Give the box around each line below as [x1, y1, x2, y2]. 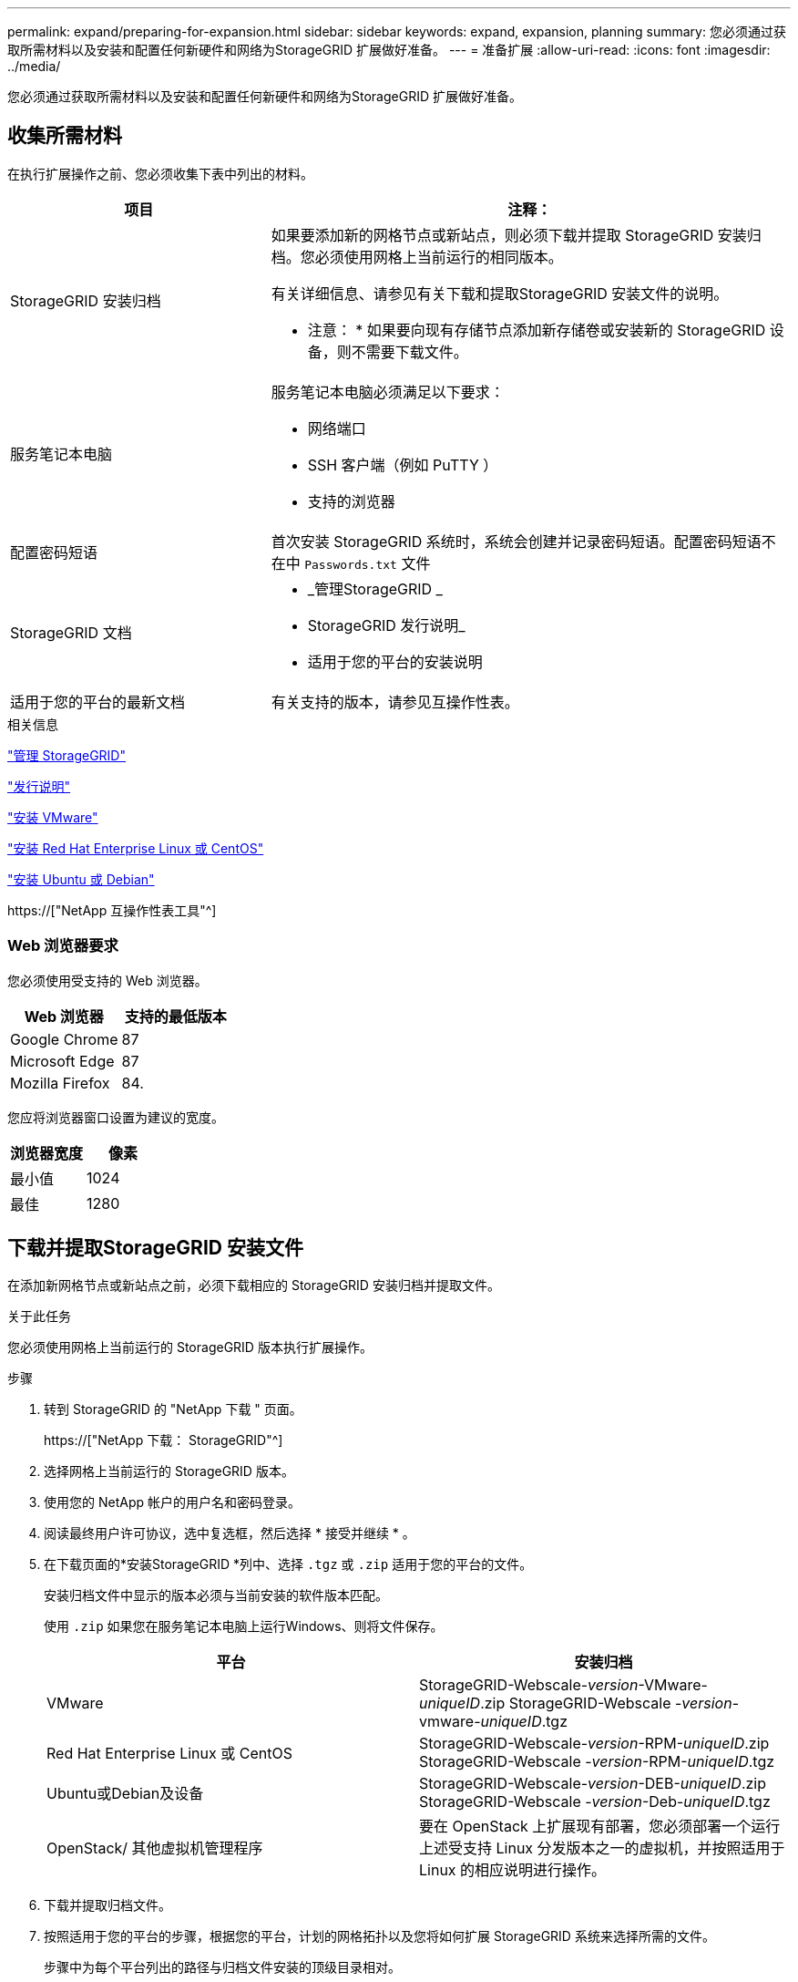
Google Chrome [10, 1029, 118, 1048]
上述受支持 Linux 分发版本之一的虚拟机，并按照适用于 [419, 1839, 785, 1858]
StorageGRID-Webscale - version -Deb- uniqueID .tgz [419, 1792, 771, 1812]
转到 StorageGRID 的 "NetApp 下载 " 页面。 [44, 1401, 302, 1418]
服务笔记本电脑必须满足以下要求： [271, 382, 505, 401]
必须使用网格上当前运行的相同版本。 [314, 247, 563, 266]
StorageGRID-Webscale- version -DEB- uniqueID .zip [419, 1774, 767, 1793]
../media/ [7, 58, 61, 74]
